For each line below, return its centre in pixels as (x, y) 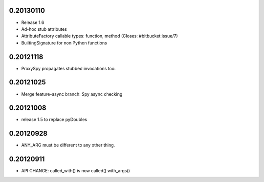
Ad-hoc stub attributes (44, 29)
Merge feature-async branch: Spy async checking (72, 94)
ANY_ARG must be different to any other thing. (68, 145)
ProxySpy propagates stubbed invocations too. (68, 68)
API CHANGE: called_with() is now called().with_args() (76, 171)
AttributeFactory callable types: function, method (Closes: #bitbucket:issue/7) (99, 36)
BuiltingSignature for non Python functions (64, 43)
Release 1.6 (33, 22)
